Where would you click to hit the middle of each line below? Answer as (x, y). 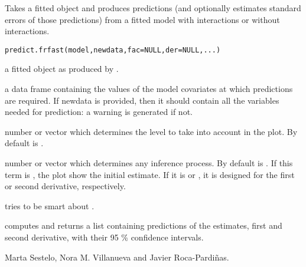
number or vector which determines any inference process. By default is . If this (149, 163)
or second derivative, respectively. (65, 186)
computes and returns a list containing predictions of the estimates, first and (144, 225)
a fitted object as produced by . (62, 69)
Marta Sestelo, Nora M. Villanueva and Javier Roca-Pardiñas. (117, 257)
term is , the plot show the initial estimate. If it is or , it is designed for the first (150, 174)
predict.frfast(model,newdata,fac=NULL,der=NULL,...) (113, 50)
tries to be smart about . (50, 205)
